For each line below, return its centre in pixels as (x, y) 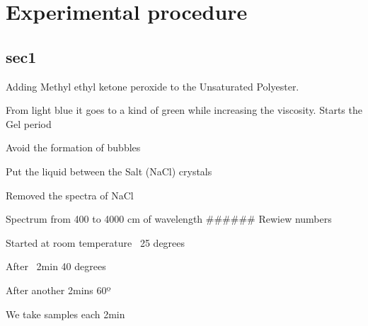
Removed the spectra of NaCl (70, 195)
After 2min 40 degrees (56, 266)
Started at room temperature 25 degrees (96, 242)
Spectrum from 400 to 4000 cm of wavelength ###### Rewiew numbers (169, 219)
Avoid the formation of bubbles (73, 147)
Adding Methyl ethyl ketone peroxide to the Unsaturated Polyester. (153, 86)
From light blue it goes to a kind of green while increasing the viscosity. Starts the (184, 110)
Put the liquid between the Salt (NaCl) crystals (109, 171)
